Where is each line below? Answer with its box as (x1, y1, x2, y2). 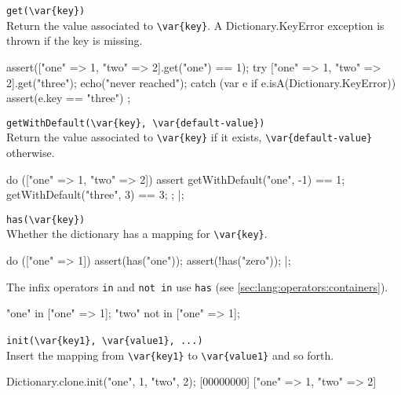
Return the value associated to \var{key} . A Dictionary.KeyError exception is (6, 16, 385, 33)
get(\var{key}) (6, 5, 86, 16)
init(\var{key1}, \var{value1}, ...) (6, 335, 203, 346)
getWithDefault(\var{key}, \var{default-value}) (6, 117, 265, 129)
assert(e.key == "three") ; (6, 90, 131, 106)
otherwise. (6, 144, 55, 160)
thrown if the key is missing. (6, 32, 143, 49)
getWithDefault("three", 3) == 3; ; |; (6, 186, 184, 203)
